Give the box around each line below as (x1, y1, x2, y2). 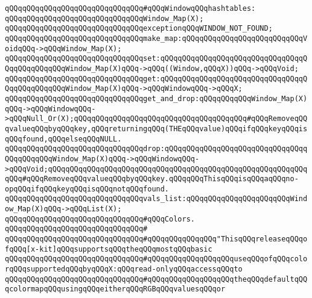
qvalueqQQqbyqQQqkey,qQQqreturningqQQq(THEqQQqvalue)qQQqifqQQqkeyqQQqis (5, 124, 308, 133)
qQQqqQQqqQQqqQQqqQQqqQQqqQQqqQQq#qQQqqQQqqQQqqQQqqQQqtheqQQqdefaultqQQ (5, 275, 308, 284)
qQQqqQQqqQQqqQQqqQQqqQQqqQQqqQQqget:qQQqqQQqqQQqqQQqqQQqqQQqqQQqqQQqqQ (5, 74, 308, 83)
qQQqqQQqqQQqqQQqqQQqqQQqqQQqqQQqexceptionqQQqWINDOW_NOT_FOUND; (5, 24, 273, 33)
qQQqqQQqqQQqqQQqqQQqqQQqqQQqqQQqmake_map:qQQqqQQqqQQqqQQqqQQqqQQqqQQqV (5, 34, 308, 43)
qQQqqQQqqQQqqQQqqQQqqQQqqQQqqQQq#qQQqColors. (5, 214, 195, 223)
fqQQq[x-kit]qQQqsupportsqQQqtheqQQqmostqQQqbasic (5, 244, 212, 253)
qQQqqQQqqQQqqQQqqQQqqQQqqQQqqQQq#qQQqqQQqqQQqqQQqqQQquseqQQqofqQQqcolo (5, 255, 308, 264)
